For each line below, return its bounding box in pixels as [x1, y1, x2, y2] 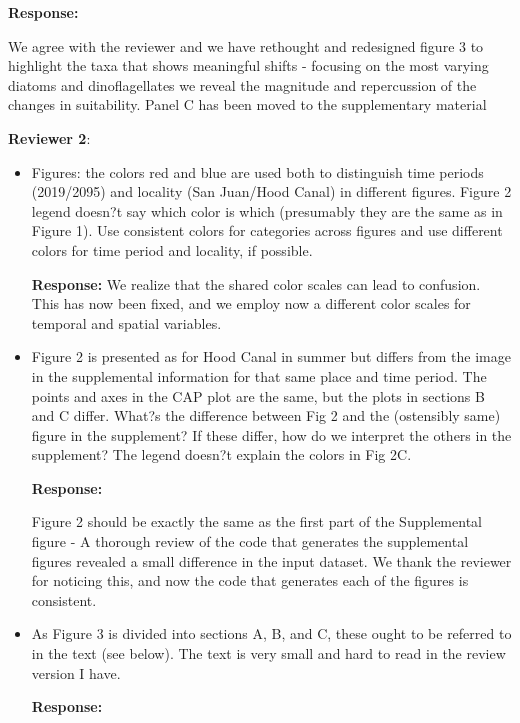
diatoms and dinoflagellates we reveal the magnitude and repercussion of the [8, 74, 477, 95]
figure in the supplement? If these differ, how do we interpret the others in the [31, 424, 512, 445]
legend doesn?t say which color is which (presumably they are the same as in [31, 200, 503, 221]
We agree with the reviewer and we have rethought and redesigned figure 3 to [8, 35, 484, 56]
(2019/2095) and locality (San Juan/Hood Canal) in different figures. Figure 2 [31, 181, 512, 202]
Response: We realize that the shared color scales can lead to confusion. [31, 273, 481, 294]
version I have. [31, 662, 121, 683]
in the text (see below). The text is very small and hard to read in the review [31, 643, 506, 664]
